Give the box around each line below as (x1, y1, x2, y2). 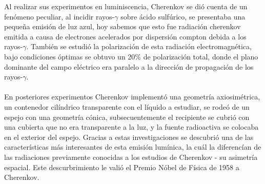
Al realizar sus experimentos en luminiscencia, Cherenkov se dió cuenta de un (4, 1, 248, 11)
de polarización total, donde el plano (143, 51, 258, 62)
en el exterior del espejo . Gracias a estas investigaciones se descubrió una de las (4, 131, 254, 142)
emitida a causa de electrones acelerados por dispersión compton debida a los (4, 31, 247, 42)
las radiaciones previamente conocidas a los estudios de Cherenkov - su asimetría (4, 151, 258, 162)
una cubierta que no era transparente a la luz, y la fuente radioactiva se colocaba (4, 121, 259, 132)
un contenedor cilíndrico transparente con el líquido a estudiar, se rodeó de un (4, 101, 250, 112)
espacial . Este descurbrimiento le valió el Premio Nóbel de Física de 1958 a (4, 161, 239, 172)
